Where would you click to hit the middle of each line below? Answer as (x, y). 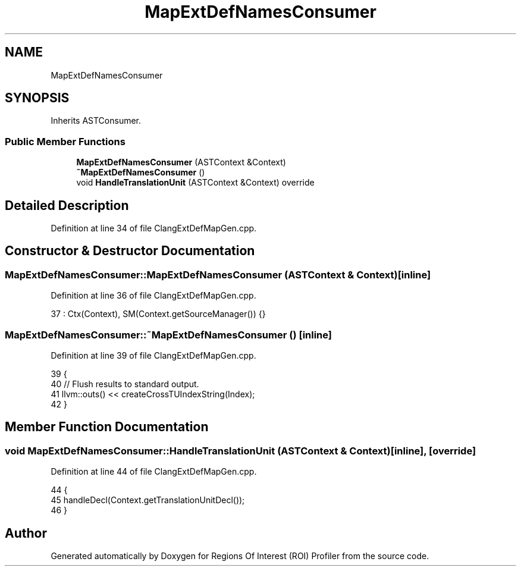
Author (26, 533)
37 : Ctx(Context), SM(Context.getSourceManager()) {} (158, 314)
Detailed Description (67, 205)
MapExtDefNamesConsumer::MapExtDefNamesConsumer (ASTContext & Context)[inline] (218, 274)
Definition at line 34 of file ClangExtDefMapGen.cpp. (154, 228)
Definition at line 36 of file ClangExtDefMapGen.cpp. (153, 296)
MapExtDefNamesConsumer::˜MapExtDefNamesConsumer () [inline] (169, 335)
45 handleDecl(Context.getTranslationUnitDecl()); (148, 500)
